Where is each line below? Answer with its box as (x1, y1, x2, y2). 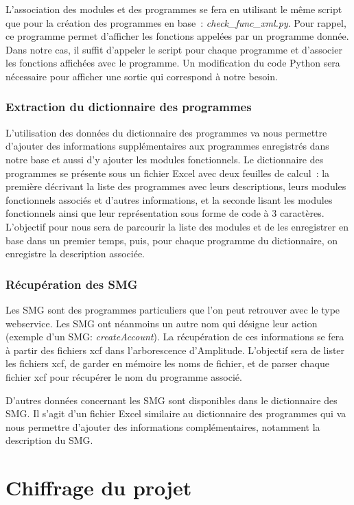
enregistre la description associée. (5, 246, 145, 261)
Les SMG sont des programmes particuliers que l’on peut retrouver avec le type (5, 302, 340, 316)
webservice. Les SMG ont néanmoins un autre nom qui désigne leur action (5, 316, 318, 330)
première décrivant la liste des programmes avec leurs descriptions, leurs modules (5, 179, 346, 193)
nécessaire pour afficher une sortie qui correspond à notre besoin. (5, 69, 278, 83)
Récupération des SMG (5, 275, 138, 292)
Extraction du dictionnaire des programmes (5, 98, 252, 115)
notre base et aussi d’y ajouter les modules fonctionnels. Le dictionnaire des (5, 152, 324, 166)
